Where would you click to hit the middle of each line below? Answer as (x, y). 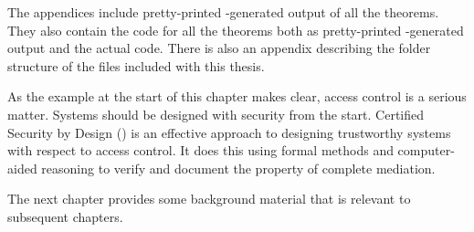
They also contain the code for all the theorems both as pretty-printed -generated (236, 30)
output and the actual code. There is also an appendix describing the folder (219, 48)
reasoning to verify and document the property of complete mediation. (238, 168)
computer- (426, 150)
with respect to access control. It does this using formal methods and (200, 150)
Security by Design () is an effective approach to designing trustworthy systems (229, 132)
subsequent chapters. (65, 216)
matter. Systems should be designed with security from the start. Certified (216, 114)
